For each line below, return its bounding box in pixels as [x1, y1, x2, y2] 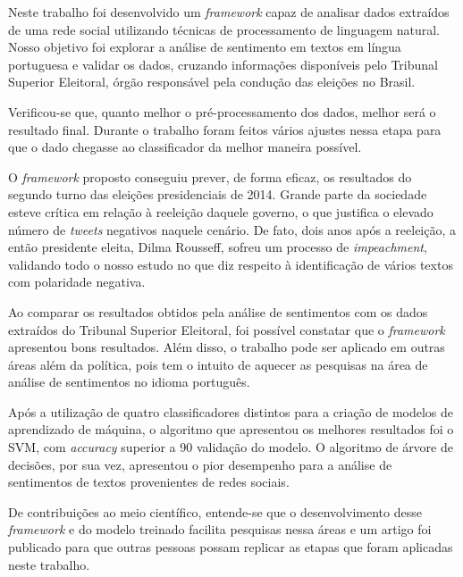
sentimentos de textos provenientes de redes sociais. [8, 472, 290, 491]
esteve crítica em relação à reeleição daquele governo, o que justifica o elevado [8, 202, 434, 221]
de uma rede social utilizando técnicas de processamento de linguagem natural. [8, 20, 441, 38]
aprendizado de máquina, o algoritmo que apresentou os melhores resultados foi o [8, 420, 454, 439]
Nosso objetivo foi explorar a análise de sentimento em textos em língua [8, 38, 401, 56]
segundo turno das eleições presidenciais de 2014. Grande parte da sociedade [8, 185, 427, 204]
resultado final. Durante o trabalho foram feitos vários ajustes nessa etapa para [8, 120, 442, 138]
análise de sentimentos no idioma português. [8, 372, 250, 391]
